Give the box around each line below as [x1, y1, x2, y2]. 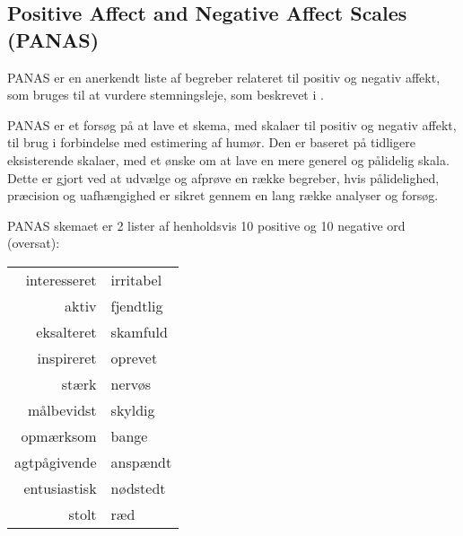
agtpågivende [14, 451, 97, 472]
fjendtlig [110, 294, 163, 316]
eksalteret [36, 321, 97, 342]
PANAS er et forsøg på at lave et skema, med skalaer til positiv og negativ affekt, [7, 115, 457, 134]
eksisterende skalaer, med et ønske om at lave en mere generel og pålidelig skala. [7, 150, 450, 169]
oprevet [110, 347, 158, 368]
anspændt [110, 451, 172, 472]
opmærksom [21, 425, 97, 446]
